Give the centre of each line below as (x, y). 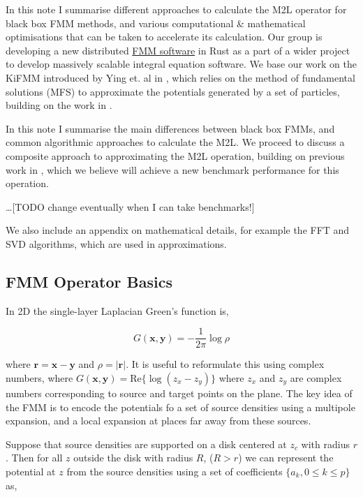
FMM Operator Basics (89, 281)
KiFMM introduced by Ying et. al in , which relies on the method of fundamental (180, 77)
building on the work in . (59, 105)
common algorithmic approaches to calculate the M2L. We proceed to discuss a (175, 142)
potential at (31, 471)
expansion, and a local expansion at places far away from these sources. (158, 421)
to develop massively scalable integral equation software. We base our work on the (181, 64)
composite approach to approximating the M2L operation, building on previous (175, 155)
